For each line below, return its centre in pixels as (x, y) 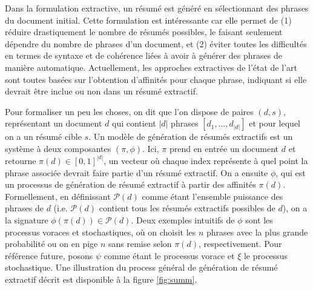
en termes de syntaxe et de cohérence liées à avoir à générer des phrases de (143, 55)
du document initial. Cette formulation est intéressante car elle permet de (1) (148, 20)
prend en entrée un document (224, 148)
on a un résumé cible (43, 137)
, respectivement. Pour (240, 244)
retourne (21, 160)
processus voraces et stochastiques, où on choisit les (100, 232)
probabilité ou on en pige (51, 244)
